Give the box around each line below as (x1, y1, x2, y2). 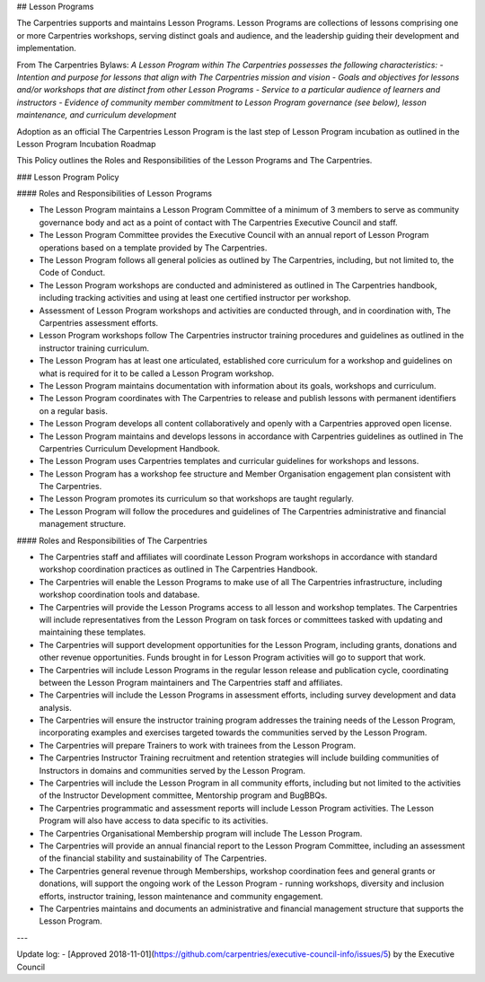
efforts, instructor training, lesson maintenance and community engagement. (39, 890, 323, 901)
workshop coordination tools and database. (39, 589, 200, 601)
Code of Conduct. (39, 267, 106, 278)
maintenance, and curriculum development (16, 110, 177, 120)
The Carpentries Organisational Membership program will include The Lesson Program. (39, 828, 363, 838)
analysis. (39, 702, 72, 713)
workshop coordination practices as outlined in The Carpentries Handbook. (39, 564, 318, 574)
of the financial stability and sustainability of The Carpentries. (39, 853, 267, 864)
